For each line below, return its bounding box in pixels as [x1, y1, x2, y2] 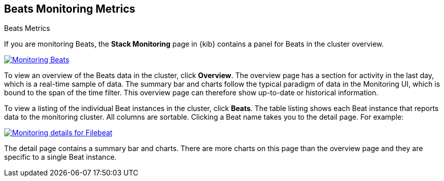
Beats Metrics [4, 24, 50, 33]
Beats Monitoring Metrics [4, 3, 135, 15]
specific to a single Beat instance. [4, 153, 117, 162]
